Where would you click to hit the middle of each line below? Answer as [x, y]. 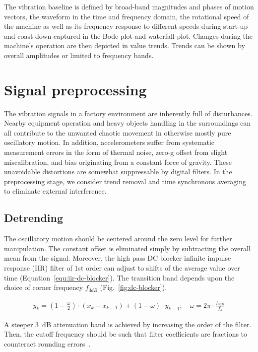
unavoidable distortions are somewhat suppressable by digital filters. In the [118, 172]
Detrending [34, 218]
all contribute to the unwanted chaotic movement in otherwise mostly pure [118, 132]
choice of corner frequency [44, 287]
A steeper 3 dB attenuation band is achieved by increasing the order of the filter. [128, 324]
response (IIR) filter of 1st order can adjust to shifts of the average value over [122, 268]
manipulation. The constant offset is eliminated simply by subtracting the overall [127, 248]
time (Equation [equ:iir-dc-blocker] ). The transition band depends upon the [119, 277]
